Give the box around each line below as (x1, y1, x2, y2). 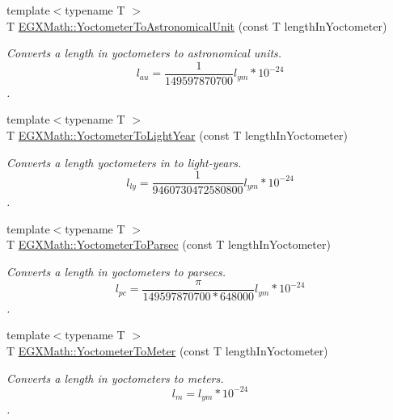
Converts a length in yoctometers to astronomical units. (6, 44, 282, 61)
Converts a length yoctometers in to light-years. (6, 153, 242, 170)
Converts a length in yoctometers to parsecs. (6, 263, 226, 280)
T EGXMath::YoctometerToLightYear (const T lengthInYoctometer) (6, 127, 348, 144)
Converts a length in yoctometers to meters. (6, 369, 224, 386)
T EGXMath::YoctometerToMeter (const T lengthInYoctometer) (6, 342, 328, 359)
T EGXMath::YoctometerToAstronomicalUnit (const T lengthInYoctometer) (6, 17, 387, 34)
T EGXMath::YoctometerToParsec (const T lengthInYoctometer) (6, 236, 331, 253)
